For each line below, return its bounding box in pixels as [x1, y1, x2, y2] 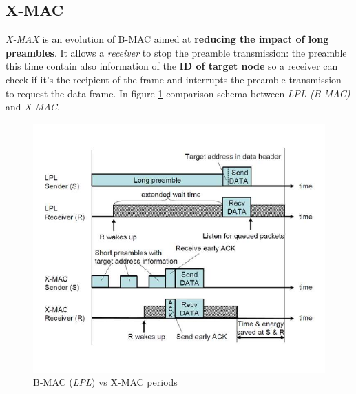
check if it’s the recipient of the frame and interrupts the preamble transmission [6, 72, 342, 86]
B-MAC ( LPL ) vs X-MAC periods [33, 375, 178, 389]
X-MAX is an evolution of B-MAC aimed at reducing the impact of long [6, 32, 329, 46]
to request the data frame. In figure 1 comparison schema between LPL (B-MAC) [6, 86, 350, 100]
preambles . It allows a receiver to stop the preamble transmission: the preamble [6, 45, 347, 59]
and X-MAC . [6, 99, 60, 114]
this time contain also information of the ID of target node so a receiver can [6, 59, 338, 73]
